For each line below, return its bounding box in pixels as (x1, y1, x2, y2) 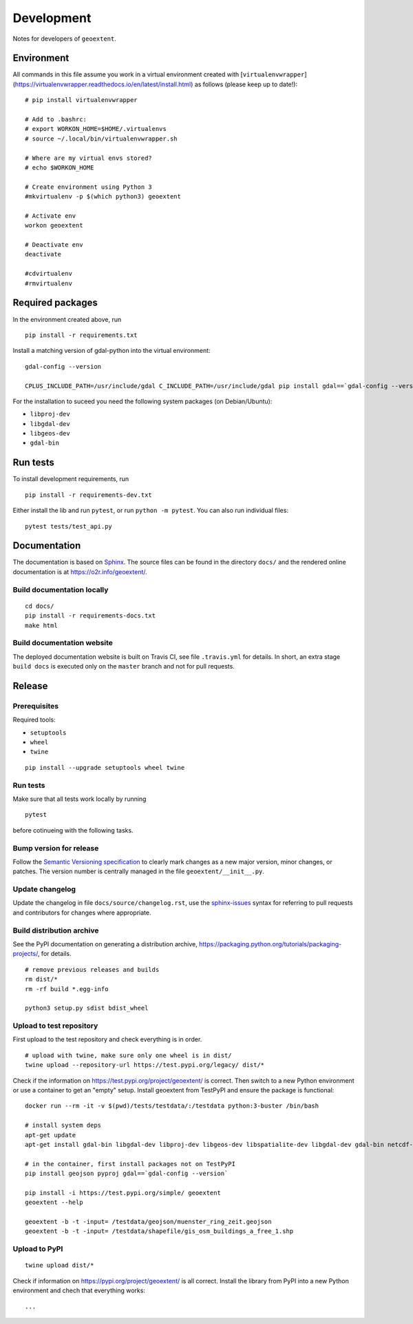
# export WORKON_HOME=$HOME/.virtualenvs (25, 125, 167, 133)
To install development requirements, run (12, 475, 129, 483)
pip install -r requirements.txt (25, 331, 138, 339)
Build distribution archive (12, 926, 99, 935)
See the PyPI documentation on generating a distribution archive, (12, 939, 198, 948)
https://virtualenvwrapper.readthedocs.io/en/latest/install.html (14, 80, 191, 88)
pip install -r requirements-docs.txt (25, 612, 156, 620)
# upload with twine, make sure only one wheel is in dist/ (25, 1051, 232, 1059)
